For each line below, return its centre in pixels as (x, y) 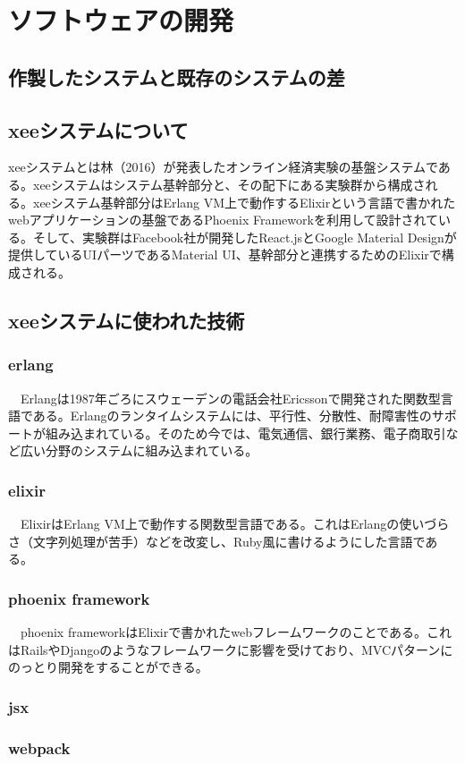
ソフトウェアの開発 (121, 20)
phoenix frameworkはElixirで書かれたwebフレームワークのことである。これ (236, 632)
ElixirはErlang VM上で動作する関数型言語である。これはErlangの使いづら (235, 524)
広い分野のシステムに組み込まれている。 (139, 450)
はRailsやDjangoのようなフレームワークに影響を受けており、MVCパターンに (231, 649)
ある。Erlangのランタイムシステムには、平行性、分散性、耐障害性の (232, 416)
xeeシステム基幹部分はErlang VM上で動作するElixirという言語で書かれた (244, 202)
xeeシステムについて (98, 129)
